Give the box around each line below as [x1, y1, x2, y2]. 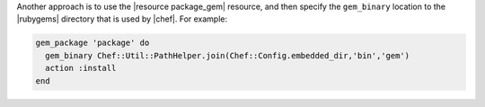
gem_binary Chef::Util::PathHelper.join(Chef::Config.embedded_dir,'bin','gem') [45, 50, 410, 60]
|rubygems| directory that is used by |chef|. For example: [16, 13, 228, 24]
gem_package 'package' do [35, 38, 150, 49]
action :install [45, 63, 117, 74]
